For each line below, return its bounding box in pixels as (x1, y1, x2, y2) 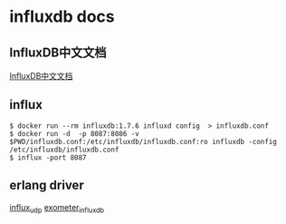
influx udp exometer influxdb (9, 201, 105, 215)
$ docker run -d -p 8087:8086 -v (9, 129, 140, 138)
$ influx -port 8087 (9, 152, 88, 162)
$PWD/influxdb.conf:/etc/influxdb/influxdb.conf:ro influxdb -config (9, 137, 278, 146)
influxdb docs (9, 6, 115, 27)
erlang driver (9, 178, 84, 193)
